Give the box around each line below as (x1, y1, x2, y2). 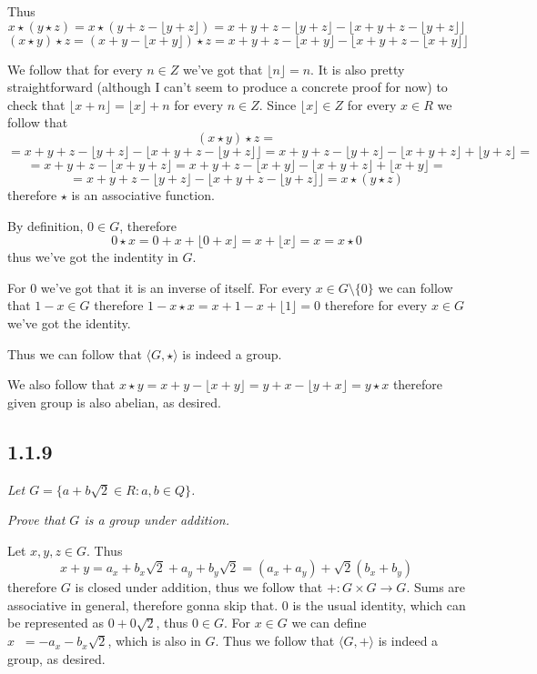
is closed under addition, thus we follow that (75, 578, 323, 597)
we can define (291, 613, 367, 632)
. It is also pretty (310, 59, 405, 78)
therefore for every (324, 296, 428, 315)
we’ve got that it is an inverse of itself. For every (40, 277, 312, 297)
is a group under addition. (84, 510, 229, 529)
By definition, (7, 216, 84, 235)
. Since (258, 95, 297, 114)
